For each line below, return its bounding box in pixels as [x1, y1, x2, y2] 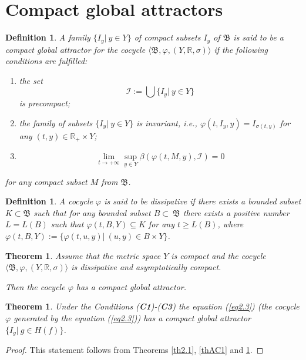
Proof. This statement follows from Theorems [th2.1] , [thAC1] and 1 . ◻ [5, 344, 264, 356]
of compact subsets [134, 31, 201, 43]
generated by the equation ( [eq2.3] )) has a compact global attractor [14, 311, 251, 324]
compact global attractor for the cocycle [5, 43, 146, 55]
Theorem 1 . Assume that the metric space [5, 249, 161, 261]
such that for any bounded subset [33, 206, 151, 218]
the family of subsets [19, 116, 93, 129]
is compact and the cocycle [171, 249, 266, 261]
